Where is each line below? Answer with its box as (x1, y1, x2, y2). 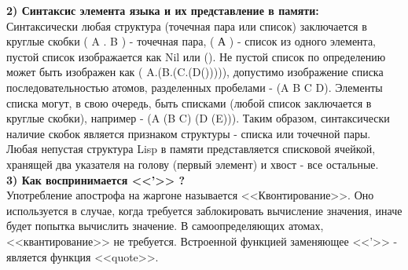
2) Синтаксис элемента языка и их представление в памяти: (6, 2, 319, 18)
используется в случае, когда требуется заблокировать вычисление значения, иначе (6, 202, 402, 218)
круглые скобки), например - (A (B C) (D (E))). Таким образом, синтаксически (6, 110, 390, 126)
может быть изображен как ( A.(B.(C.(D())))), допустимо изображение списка (6, 64, 384, 80)
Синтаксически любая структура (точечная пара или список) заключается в (6, 17, 367, 34)
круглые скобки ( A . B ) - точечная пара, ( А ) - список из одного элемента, (6, 33, 376, 49)
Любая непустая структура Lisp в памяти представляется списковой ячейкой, (6, 140, 376, 157)
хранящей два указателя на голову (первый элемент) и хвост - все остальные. (6, 155, 379, 172)
